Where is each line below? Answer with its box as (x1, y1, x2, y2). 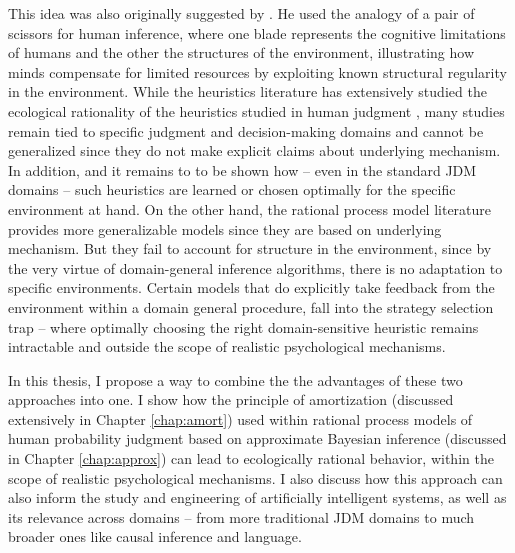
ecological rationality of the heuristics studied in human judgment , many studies (8, 100, 505, 121)
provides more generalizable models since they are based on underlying (8, 218, 442, 239)
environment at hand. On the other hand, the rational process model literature (8, 198, 492, 219)
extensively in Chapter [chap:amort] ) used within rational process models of (8, 408, 473, 429)
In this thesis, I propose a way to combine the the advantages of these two (8, 369, 463, 390)
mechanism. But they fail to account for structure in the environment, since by (8, 238, 492, 259)
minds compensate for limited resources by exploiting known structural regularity (8, 61, 507, 82)
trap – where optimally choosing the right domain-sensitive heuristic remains (8, 316, 479, 337)
